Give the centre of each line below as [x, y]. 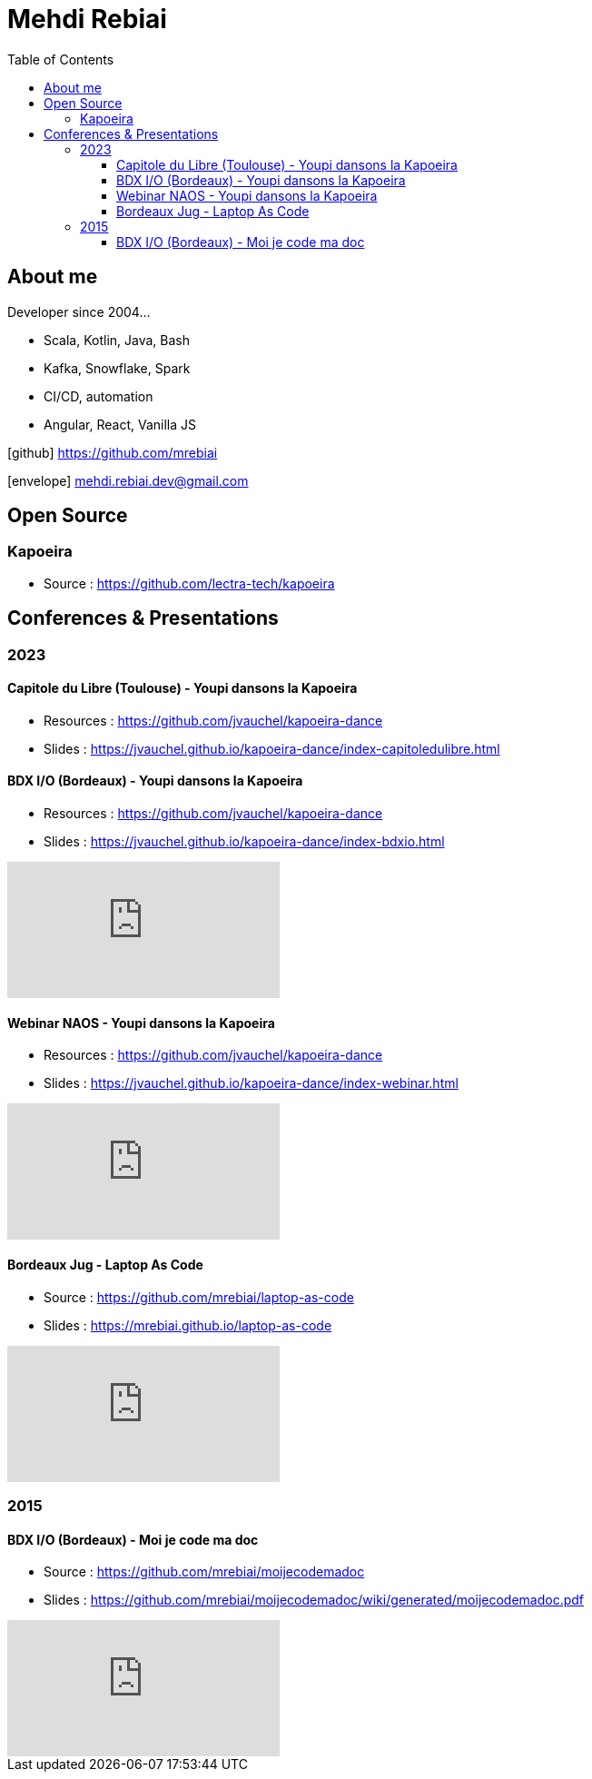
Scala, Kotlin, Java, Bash [117, 340]
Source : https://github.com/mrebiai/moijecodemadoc [204, 1572]
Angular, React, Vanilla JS [120, 424]
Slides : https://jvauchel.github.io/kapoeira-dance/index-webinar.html [251, 1083]
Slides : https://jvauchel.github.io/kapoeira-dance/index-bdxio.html [244, 842]
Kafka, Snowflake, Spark [117, 368]
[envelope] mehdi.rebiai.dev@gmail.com [128, 480]
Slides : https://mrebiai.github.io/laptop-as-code [188, 1325]
